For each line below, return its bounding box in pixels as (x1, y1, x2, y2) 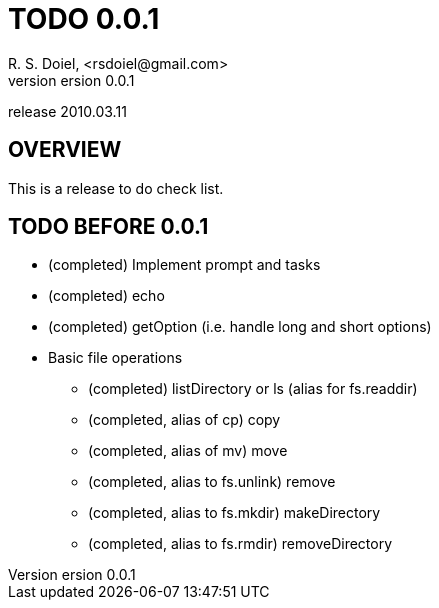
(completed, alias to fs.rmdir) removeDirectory (88, 535, 393, 553)
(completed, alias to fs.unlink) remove (88, 473, 336, 491)
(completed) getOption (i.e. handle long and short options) (48, 318, 432, 336)
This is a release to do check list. (8, 179, 224, 197)
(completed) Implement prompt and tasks (48, 256, 321, 274)
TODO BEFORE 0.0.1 (8, 214, 209, 240)
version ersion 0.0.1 (8, 71, 135, 89)
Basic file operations (48, 349, 183, 367)
